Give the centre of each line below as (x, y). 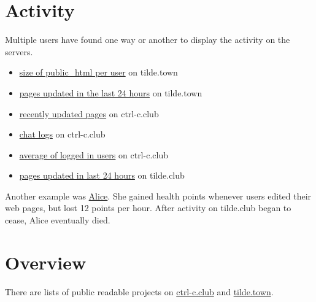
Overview (46, 262)
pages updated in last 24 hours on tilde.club (102, 175)
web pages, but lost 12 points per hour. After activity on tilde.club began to (148, 208)
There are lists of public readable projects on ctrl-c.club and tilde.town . (139, 291)
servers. (19, 51)
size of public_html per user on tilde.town (98, 72)
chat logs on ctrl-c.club (62, 134)
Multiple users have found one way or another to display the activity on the (148, 40)
